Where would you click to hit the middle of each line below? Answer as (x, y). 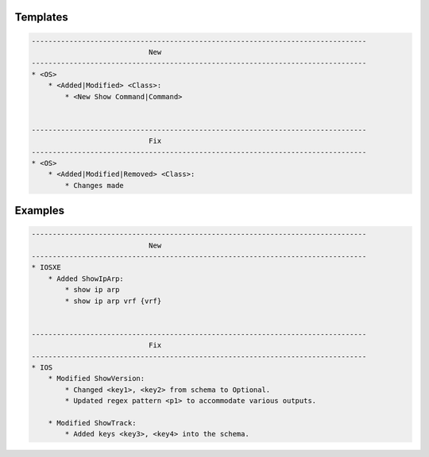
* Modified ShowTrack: (92, 423)
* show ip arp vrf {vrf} (113, 301)
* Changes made (95, 185)
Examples (40, 211)
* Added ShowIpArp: (86, 278)
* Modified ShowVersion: (97, 378)
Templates (41, 17)
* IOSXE (46, 267)
